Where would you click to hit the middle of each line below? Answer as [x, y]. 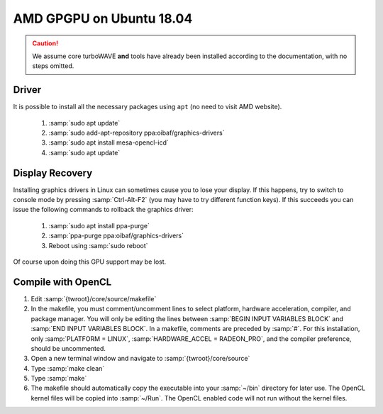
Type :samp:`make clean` [68, 368]
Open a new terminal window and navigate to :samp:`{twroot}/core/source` [140, 359]
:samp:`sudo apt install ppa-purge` [99, 225]
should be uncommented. [68, 348]
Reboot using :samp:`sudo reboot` [98, 245]
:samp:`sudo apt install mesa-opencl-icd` [109, 142]
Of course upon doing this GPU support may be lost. [90, 262]
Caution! [45, 43]
